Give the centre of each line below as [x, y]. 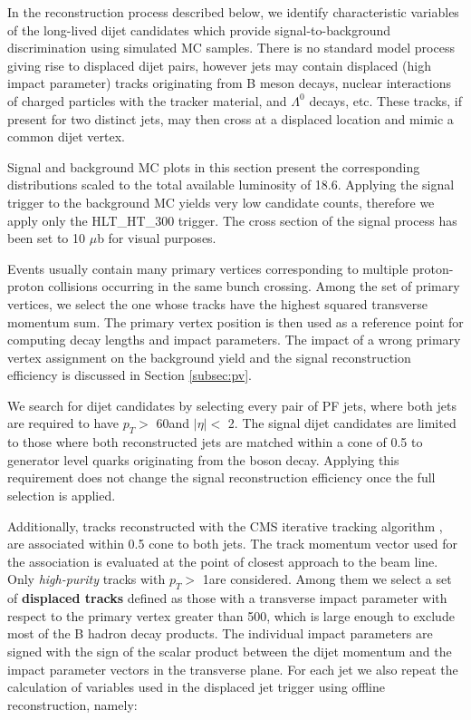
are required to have [63, 423]
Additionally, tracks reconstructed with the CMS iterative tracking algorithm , [225, 525]
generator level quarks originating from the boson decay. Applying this [203, 459]
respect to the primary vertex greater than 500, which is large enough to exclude [231, 615]
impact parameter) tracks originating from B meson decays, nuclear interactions [229, 83]
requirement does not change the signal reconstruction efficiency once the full [221, 477]
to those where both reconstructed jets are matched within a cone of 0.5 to [215, 442]
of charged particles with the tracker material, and [147, 100]
